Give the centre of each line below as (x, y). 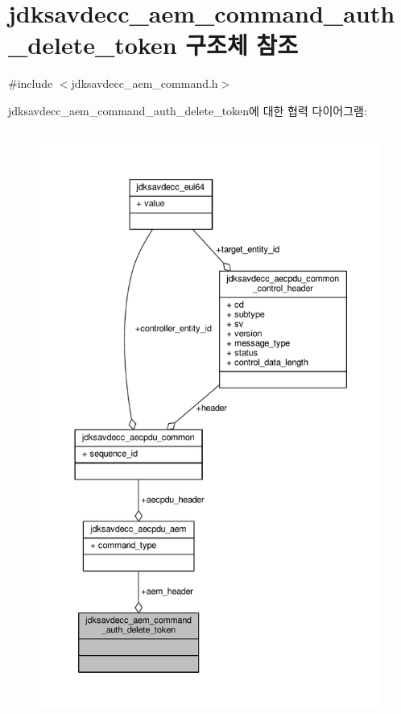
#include (31, 83)
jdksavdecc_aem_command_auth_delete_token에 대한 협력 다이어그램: (188, 110)
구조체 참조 (242, 45)
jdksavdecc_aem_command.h (145, 83)
